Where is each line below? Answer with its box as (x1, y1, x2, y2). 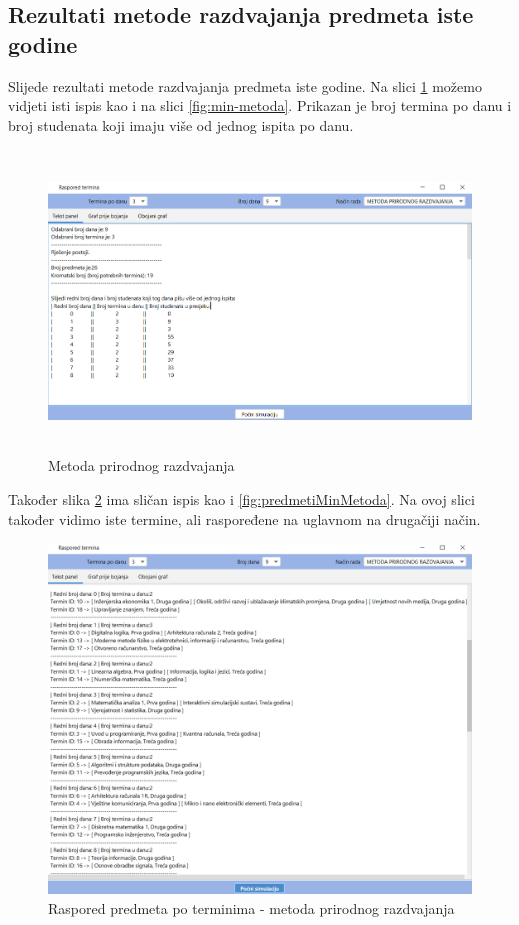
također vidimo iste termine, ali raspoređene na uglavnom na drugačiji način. (8, 508, 481, 529)
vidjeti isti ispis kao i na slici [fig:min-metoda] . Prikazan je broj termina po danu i (8, 95, 512, 116)
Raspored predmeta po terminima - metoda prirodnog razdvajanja (48, 897, 455, 918)
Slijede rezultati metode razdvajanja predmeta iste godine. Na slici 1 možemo (8, 75, 482, 96)
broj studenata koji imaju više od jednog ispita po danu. (8, 114, 354, 135)
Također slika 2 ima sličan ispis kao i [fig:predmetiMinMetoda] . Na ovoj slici (8, 488, 475, 509)
